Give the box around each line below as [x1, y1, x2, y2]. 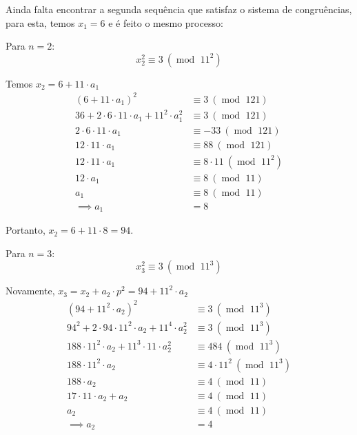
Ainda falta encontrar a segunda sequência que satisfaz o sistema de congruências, [6, 2, 352, 16]
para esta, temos [6, 15, 75, 30]
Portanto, [6, 223, 45, 237]
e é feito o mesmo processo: [108, 15, 223, 30]
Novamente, [6, 283, 55, 298]
